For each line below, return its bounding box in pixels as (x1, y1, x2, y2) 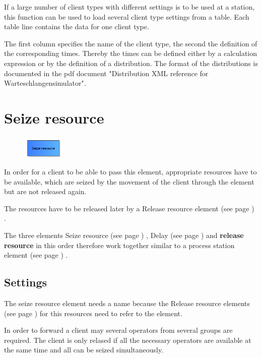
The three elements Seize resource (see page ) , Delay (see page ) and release (4, 230, 244, 241)
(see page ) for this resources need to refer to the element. (4, 308, 182, 318)
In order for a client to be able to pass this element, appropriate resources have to (4, 166, 257, 177)
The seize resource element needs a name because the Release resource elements (4, 298, 250, 309)
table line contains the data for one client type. (4, 21, 149, 32)
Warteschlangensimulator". (4, 78, 86, 88)
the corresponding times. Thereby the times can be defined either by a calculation (4, 48, 257, 58)
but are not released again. (4, 186, 87, 197)
